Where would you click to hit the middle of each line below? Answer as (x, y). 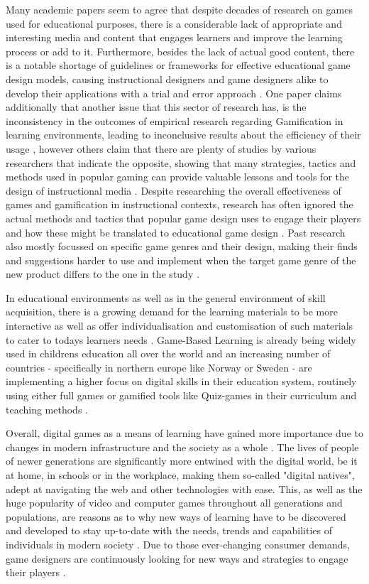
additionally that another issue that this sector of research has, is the (156, 107)
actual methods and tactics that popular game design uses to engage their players (183, 218)
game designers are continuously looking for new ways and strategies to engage (177, 558)
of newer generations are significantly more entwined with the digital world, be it (182, 461)
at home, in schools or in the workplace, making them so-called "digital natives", (180, 475)
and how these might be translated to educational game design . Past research (176, 232)
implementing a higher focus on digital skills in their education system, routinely (181, 381)
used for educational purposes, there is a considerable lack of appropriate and (174, 23)
